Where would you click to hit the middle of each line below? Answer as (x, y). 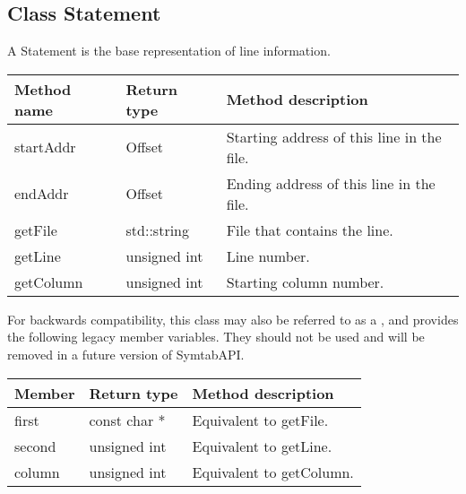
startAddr (45, 147)
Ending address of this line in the (331, 183)
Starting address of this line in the (334, 136)
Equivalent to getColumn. (273, 472)
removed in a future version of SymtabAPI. (126, 354)
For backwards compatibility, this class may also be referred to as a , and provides (233, 319)
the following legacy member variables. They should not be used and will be (216, 337)
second (35, 446)
